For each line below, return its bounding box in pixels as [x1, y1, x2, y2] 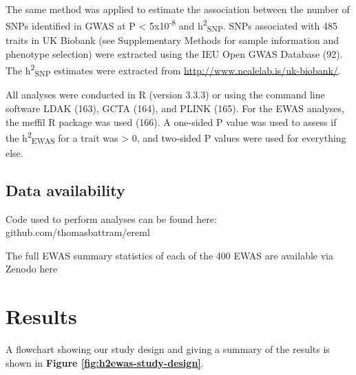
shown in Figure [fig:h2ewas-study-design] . [6, 355, 204, 369]
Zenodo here [6, 261, 58, 276]
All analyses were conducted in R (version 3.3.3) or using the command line [6, 87, 325, 102]
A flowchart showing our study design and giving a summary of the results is [6, 342, 330, 356]
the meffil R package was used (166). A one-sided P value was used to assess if [6, 114, 337, 129]
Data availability [6, 179, 125, 200]
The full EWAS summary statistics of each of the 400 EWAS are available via [6, 248, 333, 262]
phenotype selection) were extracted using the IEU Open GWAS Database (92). [6, 46, 343, 61]
